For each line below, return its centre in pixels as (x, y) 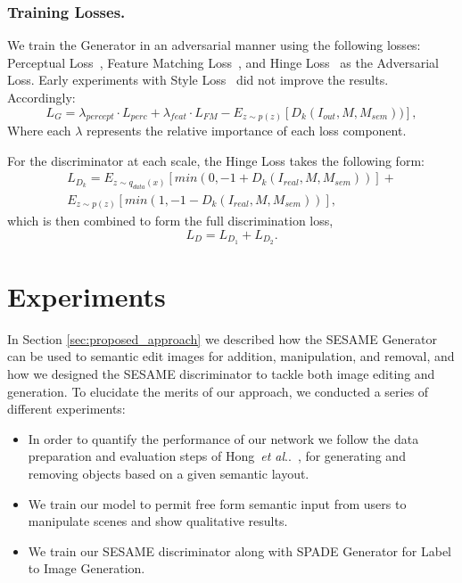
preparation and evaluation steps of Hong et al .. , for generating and (217, 456)
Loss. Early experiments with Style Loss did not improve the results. (198, 80)
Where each (39, 131)
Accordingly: (41, 97)
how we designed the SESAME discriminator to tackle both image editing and (221, 374)
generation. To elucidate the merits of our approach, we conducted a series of (218, 391)
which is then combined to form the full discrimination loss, (170, 221)
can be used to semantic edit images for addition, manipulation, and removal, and (231, 356)
